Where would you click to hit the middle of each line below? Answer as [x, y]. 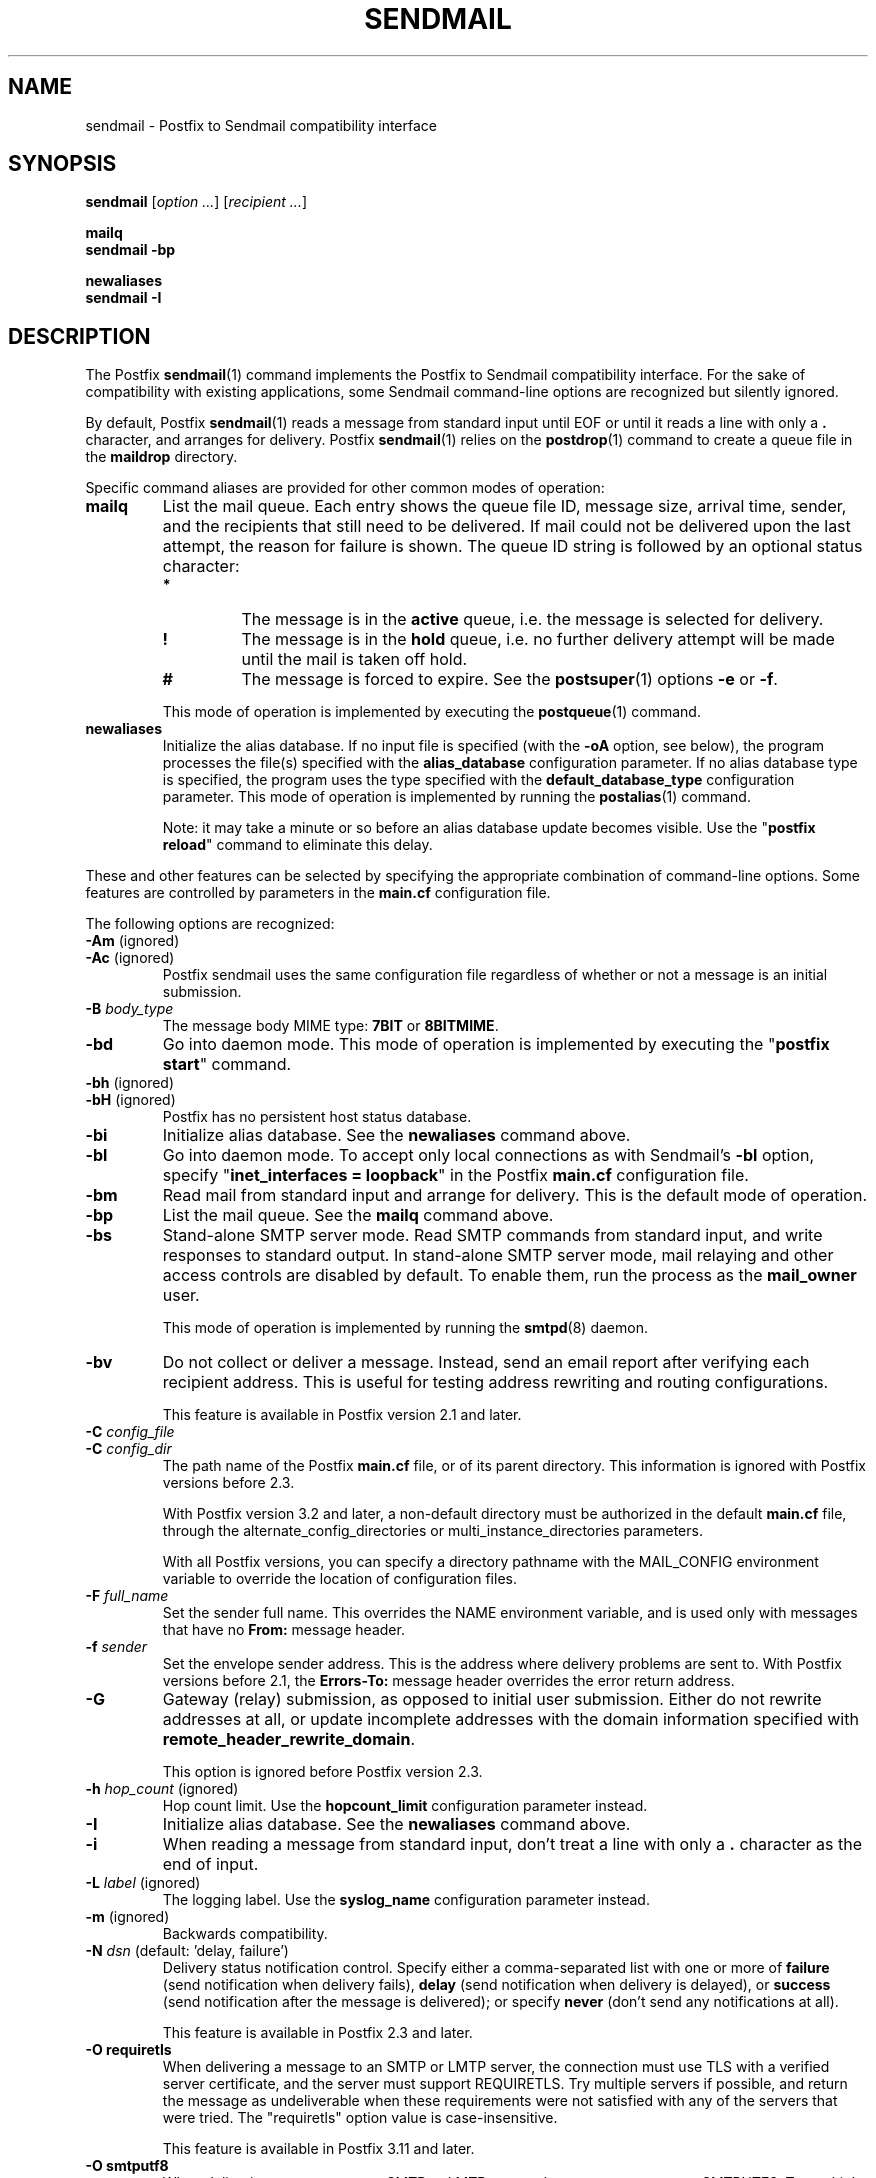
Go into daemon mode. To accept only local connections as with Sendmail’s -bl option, [488, 1155]
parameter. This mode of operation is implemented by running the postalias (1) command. [456, 797]
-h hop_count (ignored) [162, 1789]
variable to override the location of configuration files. [339, 1579]
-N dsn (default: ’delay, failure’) [187, 1951]
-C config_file [130, 1432]
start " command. [227, 1064]
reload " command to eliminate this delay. [297, 845]
